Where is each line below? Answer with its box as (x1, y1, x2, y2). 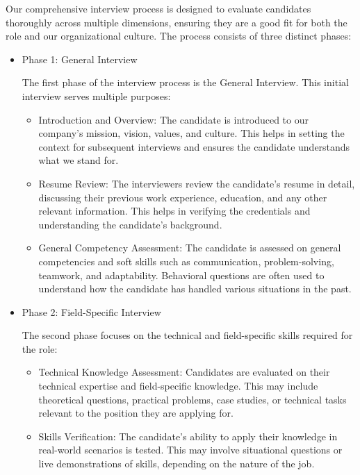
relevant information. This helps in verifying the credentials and (38, 203, 311, 218)
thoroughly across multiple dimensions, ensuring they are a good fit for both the (6, 15, 347, 29)
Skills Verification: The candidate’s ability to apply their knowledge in (38, 428, 338, 443)
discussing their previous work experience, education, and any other (38, 190, 327, 204)
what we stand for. (38, 153, 119, 167)
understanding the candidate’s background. (38, 217, 222, 231)
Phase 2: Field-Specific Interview (22, 304, 161, 319)
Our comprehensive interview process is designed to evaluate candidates (6, 1, 311, 15)
